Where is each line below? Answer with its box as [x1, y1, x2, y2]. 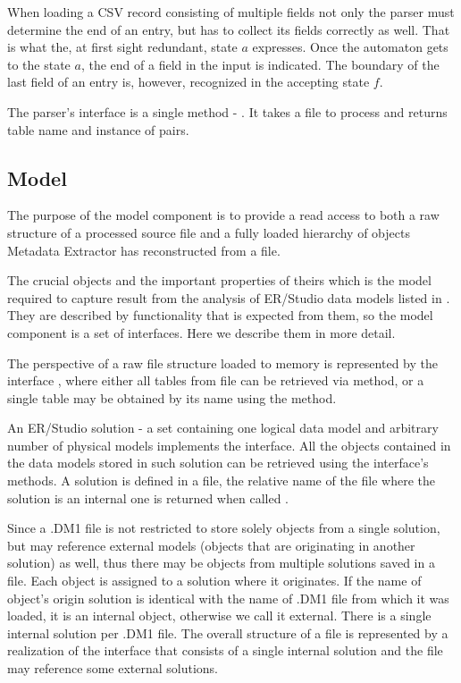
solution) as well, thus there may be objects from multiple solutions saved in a [7, 553, 435, 572]
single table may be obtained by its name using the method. [7, 388, 337, 407]
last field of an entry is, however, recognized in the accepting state [7, 72, 370, 91]
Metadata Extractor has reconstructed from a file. [7, 240, 281, 259]
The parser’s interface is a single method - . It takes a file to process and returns [7, 102, 448, 121]
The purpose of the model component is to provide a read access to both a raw [7, 206, 440, 224]
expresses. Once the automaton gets [252, 38, 448, 56]
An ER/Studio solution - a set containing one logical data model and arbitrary [7, 418, 439, 437]
